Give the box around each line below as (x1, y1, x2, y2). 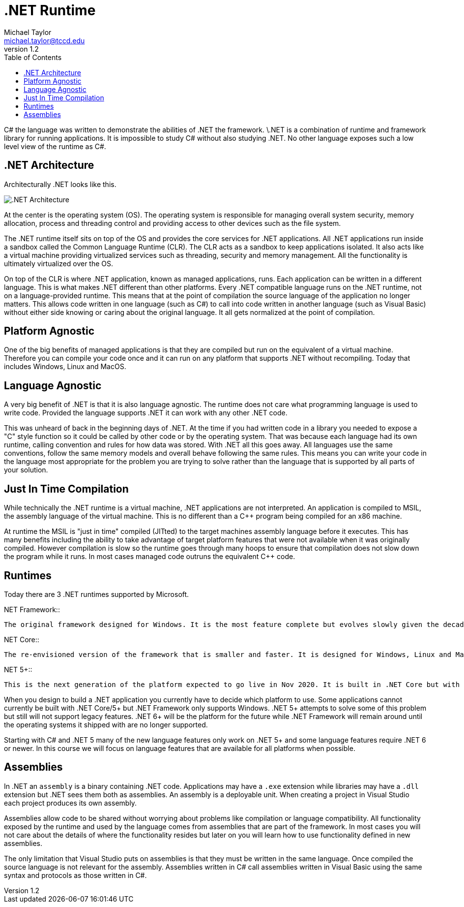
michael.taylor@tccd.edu (4, 36, 85, 45)
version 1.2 (4, 44, 39, 53)
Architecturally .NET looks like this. (4, 180, 116, 188)
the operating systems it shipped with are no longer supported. (4, 720, 208, 729)
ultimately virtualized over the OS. (4, 259, 114, 268)
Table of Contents (4, 53, 62, 62)
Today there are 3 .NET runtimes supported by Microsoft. (4, 590, 189, 598)
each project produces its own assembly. (4, 798, 137, 807)
